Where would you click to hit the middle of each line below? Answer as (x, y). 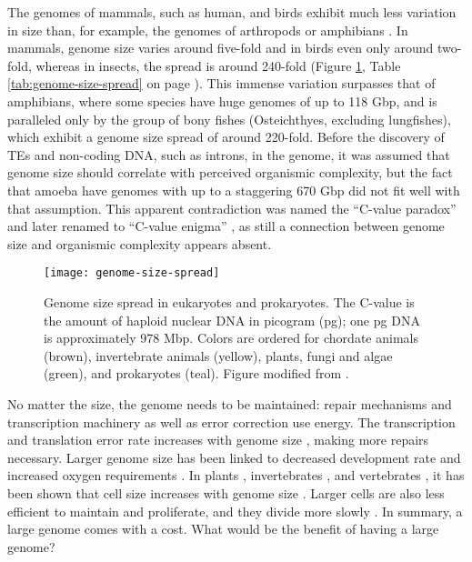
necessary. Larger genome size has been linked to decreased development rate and (234, 457)
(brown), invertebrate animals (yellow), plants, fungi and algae (218, 355)
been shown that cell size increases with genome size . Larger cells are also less (226, 492)
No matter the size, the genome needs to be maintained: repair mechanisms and (230, 403)
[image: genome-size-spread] (132, 273)
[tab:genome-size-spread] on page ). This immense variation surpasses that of (221, 83)
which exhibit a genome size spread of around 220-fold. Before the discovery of (226, 137)
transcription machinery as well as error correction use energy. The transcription (231, 421)
